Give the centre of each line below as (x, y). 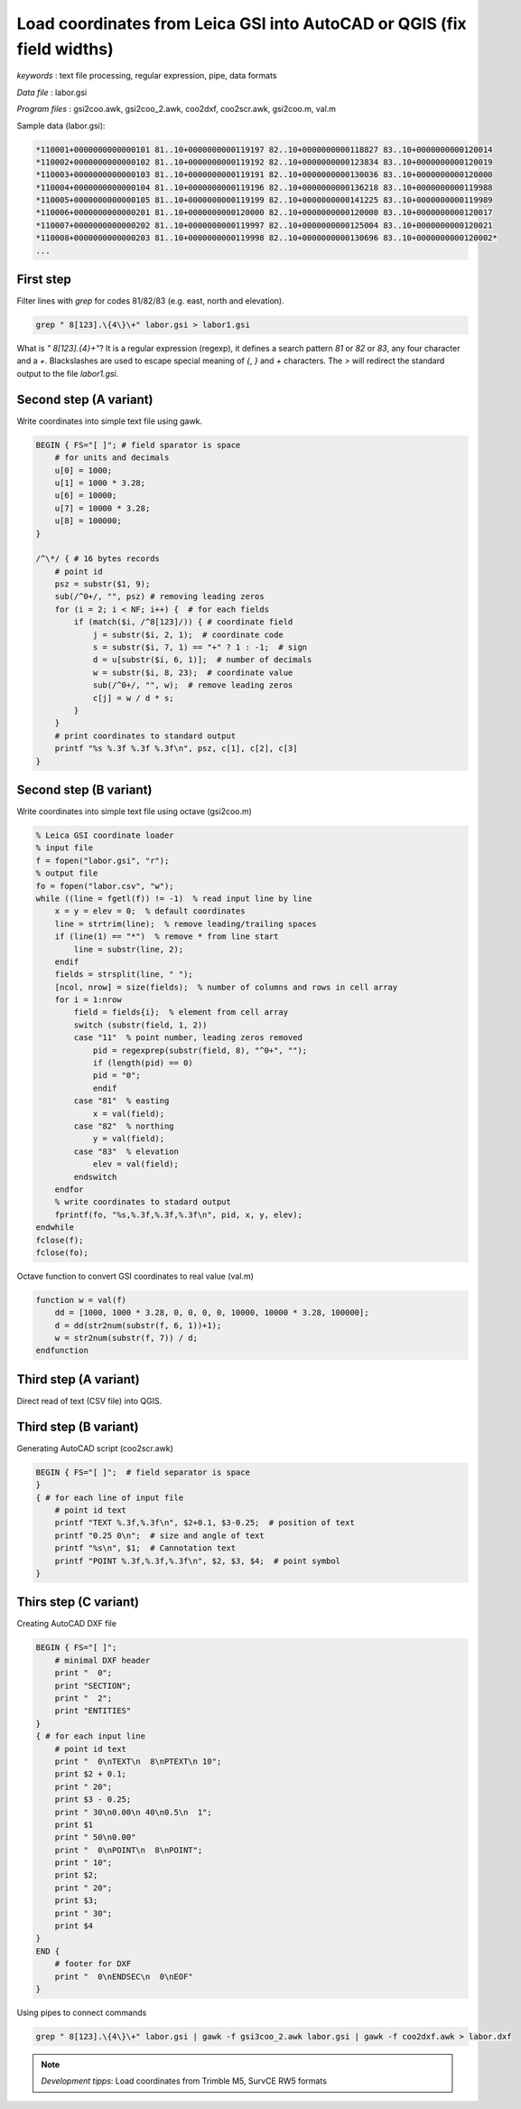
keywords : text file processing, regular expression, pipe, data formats (147, 76)
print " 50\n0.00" (95, 1837)
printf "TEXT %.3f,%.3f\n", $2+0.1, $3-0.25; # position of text (205, 1523)
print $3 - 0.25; (93, 1800)
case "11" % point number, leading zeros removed (188, 1038)
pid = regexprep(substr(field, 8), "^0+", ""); (200, 1050)
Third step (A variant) (78, 1379)
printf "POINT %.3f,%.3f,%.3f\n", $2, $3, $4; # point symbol (198, 1561)
